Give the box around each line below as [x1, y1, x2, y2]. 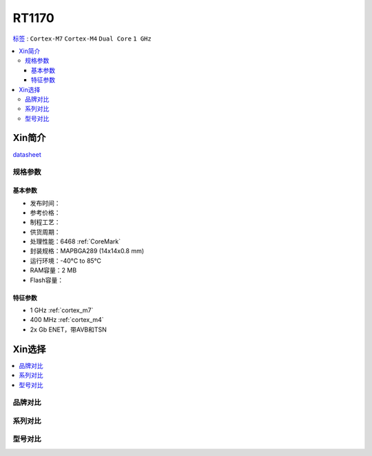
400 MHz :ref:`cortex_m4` [30, 316, 104, 324]
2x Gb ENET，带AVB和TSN [30, 325, 107, 334]
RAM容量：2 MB [30, 266, 77, 274]
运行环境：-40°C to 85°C [30, 257, 102, 265]
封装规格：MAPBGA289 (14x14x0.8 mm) [30, 247, 145, 255]
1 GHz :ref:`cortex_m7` [30, 306, 94, 314]
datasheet [12, 150, 41, 158]
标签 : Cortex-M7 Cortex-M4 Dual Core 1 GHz [12, 34, 152, 43]
